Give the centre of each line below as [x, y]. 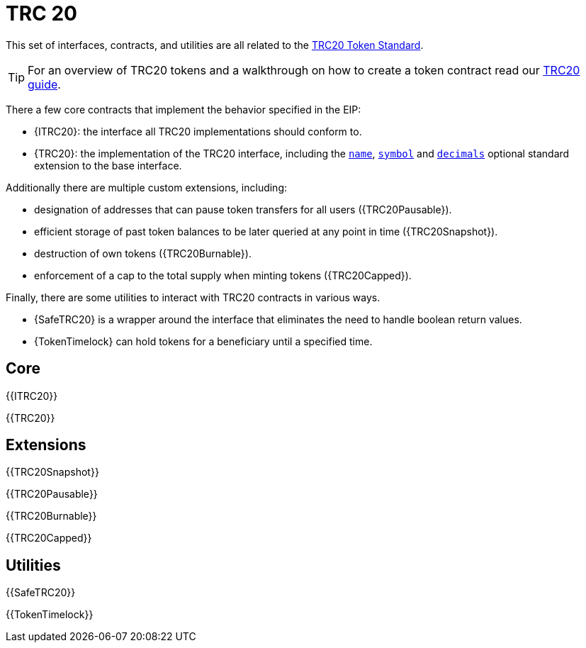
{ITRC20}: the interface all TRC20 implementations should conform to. [198, 131]
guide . [44, 84]
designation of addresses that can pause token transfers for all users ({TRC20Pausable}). [243, 209]
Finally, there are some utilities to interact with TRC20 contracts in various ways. [193, 297]
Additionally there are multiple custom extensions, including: [147, 187]
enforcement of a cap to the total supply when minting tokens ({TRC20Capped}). [223, 275]
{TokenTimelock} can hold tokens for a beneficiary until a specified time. [203, 341]
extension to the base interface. [108, 165]
